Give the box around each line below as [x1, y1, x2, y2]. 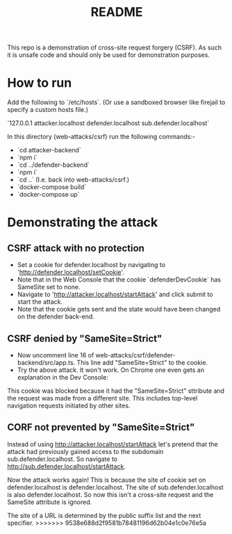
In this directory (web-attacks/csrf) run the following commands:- [7, 133, 196, 141]
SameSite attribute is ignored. [7, 498, 92, 506]
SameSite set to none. [17, 283, 81, 291]
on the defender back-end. [17, 312, 95, 321]
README [90, 4, 143, 20]
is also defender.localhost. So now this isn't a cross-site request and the [7, 490, 214, 499]
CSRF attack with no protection [7, 242, 144, 254]
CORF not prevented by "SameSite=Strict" [7, 421, 195, 433]
